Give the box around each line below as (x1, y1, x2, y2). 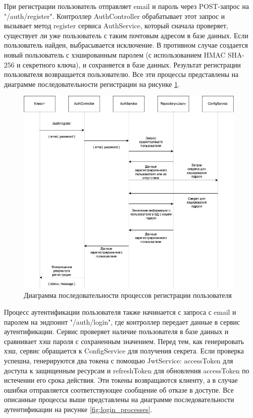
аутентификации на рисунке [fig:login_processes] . (4, 404, 152, 414)
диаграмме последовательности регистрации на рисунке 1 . (4, 78, 180, 89)
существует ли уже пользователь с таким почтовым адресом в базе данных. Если (4, 30, 249, 40)
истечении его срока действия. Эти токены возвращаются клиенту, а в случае (4, 375, 238, 385)
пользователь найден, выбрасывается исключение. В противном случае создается (4, 40, 248, 50)
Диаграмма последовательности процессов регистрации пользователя (24, 290, 232, 300)
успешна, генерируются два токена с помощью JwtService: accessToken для (4, 355, 233, 365)
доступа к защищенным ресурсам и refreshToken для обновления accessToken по (4, 365, 250, 375)
